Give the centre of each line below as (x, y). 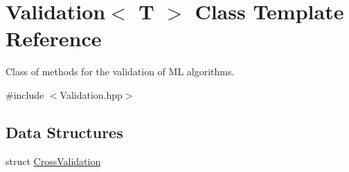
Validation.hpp (91, 94)
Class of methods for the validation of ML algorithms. (120, 71)
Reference (54, 38)
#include (25, 94)
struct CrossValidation (53, 161)
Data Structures (64, 132)
